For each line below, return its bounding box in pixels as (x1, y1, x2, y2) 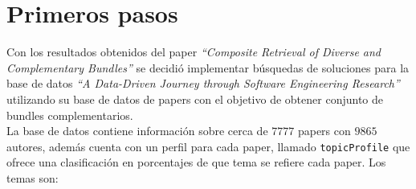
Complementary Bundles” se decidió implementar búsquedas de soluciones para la (6, 59, 410, 76)
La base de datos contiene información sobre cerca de (6, 122, 268, 139)
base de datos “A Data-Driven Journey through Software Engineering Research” (6, 75, 400, 92)
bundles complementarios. (6, 106, 133, 123)
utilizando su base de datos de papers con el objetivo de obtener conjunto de (6, 90, 383, 107)
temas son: (6, 169, 59, 186)
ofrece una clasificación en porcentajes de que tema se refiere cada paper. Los (6, 154, 386, 171)
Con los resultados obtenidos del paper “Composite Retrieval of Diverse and (6, 43, 381, 60)
